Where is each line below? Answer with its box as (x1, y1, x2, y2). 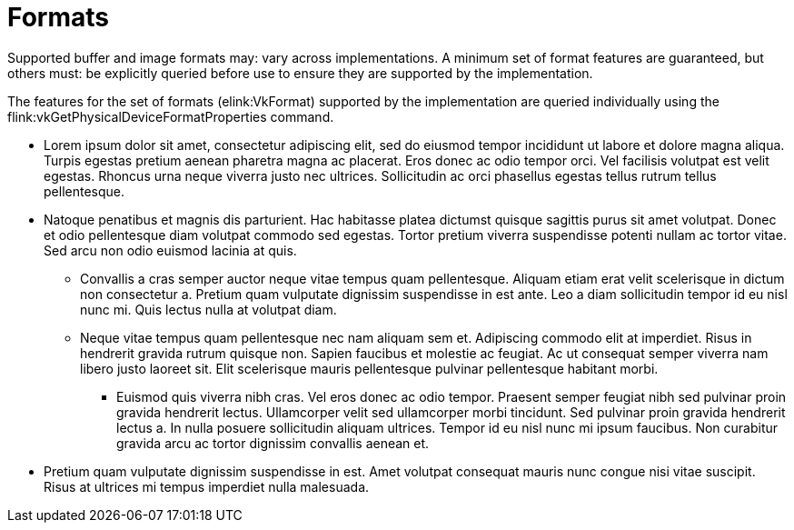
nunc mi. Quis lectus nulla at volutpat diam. (80, 301, 337, 317)
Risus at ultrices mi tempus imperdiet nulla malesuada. (44, 478, 370, 495)
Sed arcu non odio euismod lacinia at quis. (44, 242, 297, 258)
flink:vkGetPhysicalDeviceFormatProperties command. (7, 108, 334, 125)
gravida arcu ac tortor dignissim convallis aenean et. (116, 435, 430, 451)
